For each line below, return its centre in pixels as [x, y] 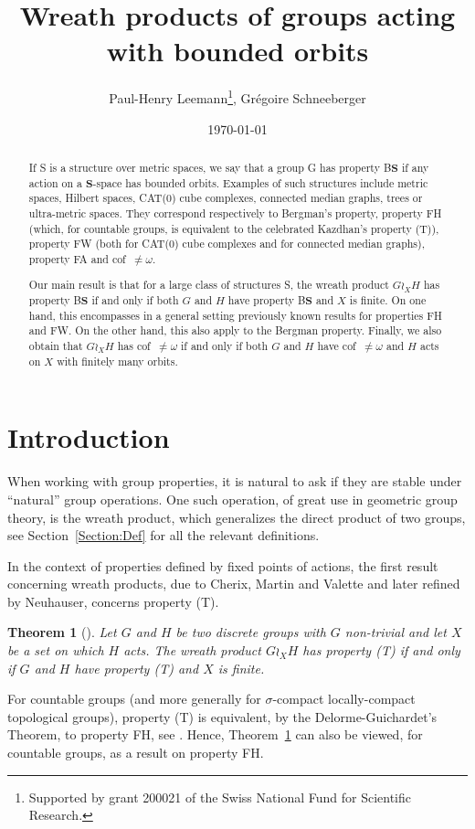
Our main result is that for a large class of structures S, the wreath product [209, 285]
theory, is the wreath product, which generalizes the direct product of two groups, [237, 517]
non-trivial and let [396, 632]
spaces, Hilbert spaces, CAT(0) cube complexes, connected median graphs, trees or [226, 198]
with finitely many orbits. [117, 361]
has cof [134, 346]
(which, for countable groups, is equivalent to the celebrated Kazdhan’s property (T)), [234, 228]
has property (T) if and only [381, 650]
